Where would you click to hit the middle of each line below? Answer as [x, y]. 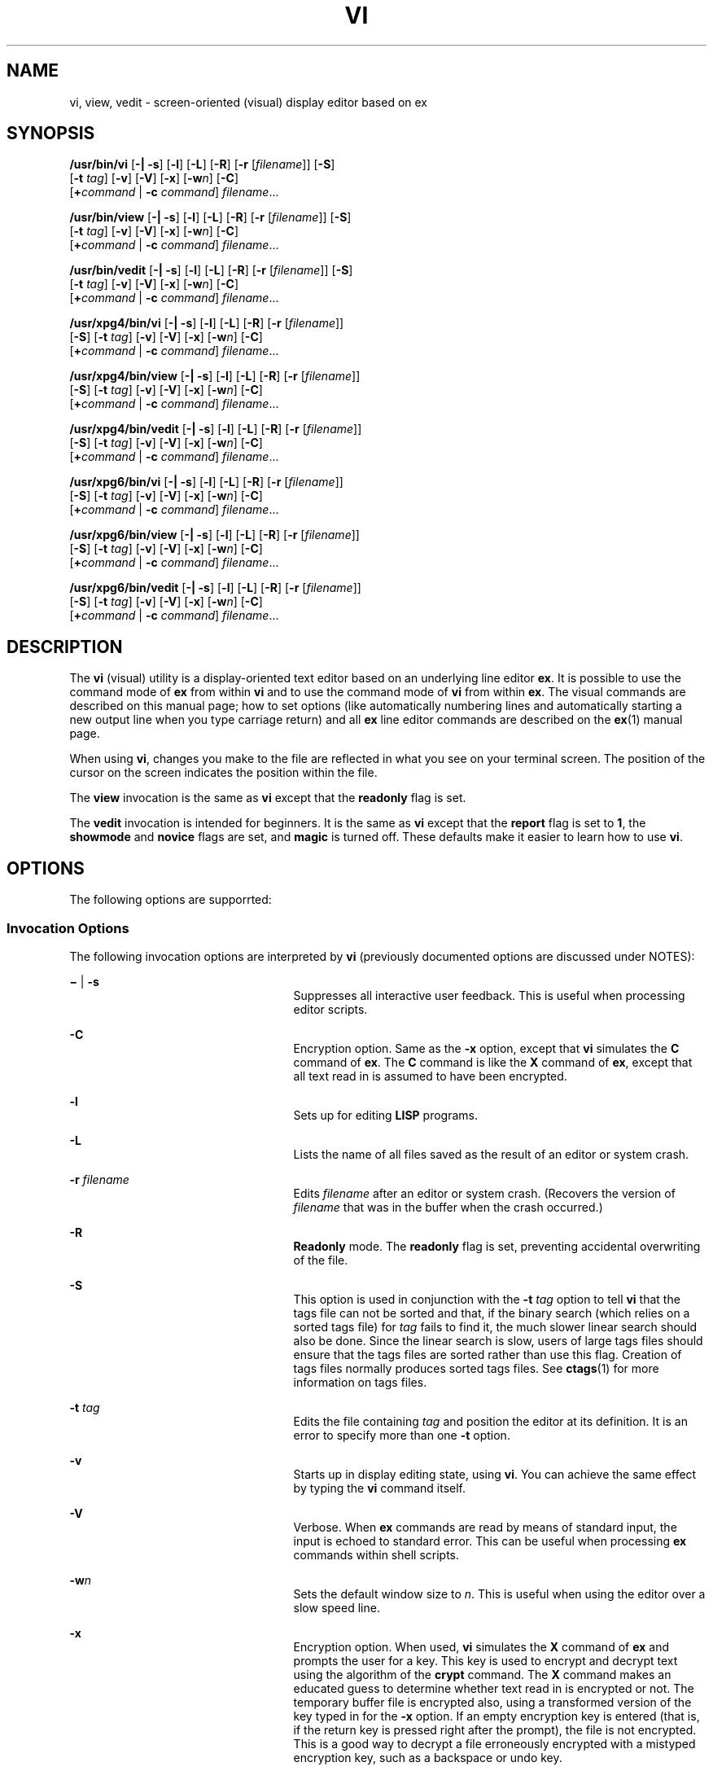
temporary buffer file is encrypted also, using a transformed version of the [492, 1702]
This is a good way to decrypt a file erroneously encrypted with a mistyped [494, 1743]
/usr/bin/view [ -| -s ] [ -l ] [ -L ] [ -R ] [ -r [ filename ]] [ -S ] [210, 217]
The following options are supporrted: [171, 900]
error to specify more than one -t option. [402, 1435]
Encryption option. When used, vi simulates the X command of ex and [481, 1646]
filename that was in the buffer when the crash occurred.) [448, 1207]
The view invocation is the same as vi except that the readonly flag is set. [268, 798]
